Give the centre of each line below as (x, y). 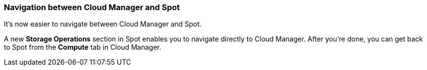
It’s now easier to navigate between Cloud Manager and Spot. (103, 24)
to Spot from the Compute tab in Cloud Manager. (83, 47)
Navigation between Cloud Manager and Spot (92, 7)
